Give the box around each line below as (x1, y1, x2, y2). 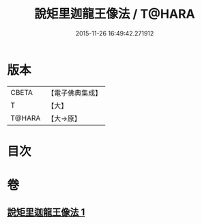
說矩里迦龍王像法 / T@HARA (33, 6, 196, 22)
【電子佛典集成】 (47, 88, 102, 98)
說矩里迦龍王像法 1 (7, 206, 85, 219)
